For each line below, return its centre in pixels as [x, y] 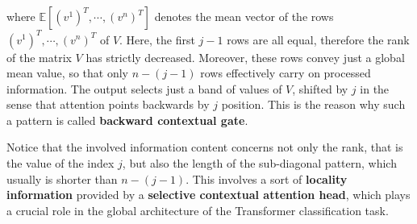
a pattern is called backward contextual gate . [127, 120]
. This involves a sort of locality [267, 178]
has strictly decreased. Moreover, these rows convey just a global [245, 57]
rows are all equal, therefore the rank [318, 39]
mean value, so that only [67, 73]
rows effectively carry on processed [286, 73]
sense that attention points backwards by [108, 104]
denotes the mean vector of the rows [244, 16]
